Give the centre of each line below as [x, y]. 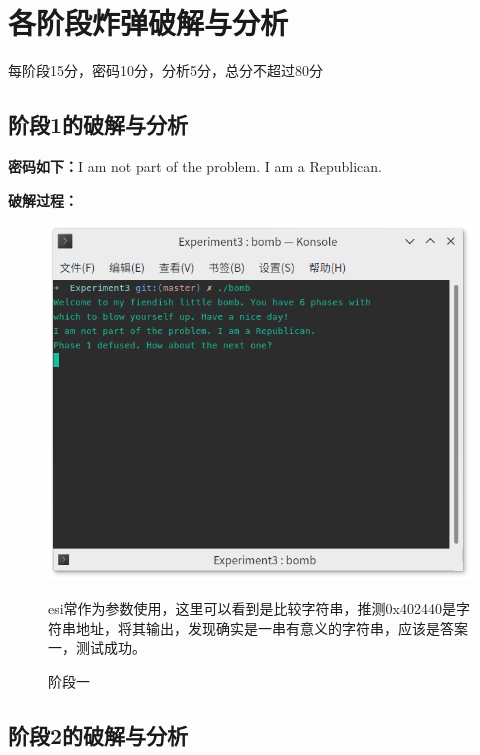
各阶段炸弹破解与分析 [148, 22]
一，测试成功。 [97, 647]
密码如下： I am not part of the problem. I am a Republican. [195, 165]
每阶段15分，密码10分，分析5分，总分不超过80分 [165, 70]
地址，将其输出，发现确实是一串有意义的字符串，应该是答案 [271, 627]
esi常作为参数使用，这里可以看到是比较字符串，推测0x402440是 [252, 607]
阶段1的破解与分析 [98, 124]
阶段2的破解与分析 [98, 734]
